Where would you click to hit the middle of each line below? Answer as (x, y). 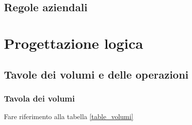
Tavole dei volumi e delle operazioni (96, 74)
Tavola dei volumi (39, 98)
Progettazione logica (74, 43)
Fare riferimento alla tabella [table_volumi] (69, 116)
